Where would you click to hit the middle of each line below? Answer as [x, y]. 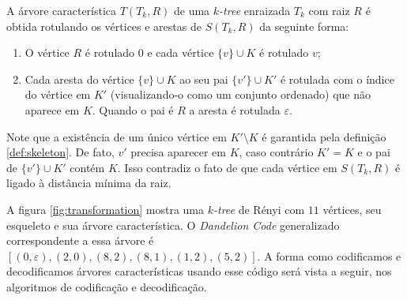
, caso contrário [276, 152]
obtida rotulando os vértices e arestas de [104, 26]
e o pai [374, 152]
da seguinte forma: [304, 26]
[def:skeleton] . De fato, [60, 152]
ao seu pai [204, 79]
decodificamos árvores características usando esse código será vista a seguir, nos [199, 271]
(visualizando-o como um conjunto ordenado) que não [240, 94]
